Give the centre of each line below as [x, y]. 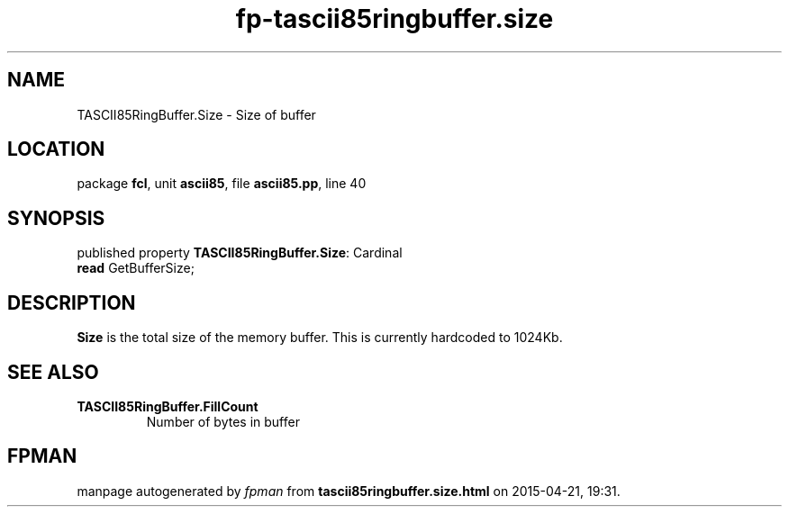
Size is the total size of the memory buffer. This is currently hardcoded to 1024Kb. [320, 338]
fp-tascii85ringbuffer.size [394, 19]
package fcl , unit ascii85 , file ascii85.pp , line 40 [222, 184]
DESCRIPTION [72, 302]
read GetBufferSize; [136, 268]
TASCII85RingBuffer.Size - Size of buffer [196, 114]
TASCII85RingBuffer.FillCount [168, 406]
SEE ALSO [53, 372]
